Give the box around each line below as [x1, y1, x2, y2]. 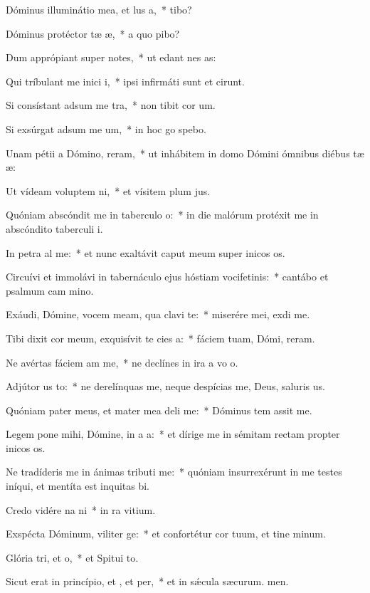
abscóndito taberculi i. [6, 221, 103, 236]
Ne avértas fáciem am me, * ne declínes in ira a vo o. [6, 355, 238, 369]
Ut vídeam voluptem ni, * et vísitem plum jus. [6, 183, 211, 198]
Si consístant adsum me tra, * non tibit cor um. [6, 98, 216, 112]
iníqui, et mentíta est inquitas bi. [6, 478, 150, 493]
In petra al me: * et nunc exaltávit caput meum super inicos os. [6, 245, 285, 260]
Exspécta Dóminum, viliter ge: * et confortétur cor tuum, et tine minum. [6, 526, 326, 541]
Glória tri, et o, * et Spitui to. [6, 550, 139, 565]
